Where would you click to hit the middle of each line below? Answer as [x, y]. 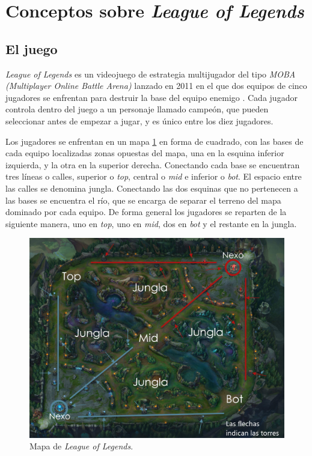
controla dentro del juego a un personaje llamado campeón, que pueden [137, 109]
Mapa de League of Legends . [81, 446]
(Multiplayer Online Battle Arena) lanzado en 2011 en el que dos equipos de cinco [156, 86]
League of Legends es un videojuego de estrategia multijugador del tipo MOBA [151, 74]
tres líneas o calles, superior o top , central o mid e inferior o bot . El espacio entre [154, 176]
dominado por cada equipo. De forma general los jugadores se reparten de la [146, 212]
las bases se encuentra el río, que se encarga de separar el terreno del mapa [143, 200]
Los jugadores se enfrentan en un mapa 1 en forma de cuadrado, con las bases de [154, 141]
